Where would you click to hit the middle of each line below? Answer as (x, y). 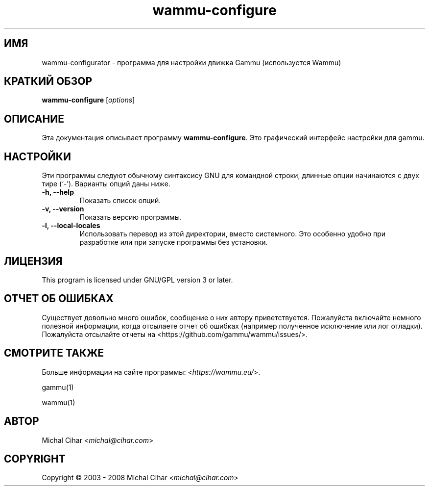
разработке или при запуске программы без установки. (174, 242)
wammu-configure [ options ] (88, 100)
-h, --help (58, 192)
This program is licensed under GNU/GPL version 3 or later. (137, 280)
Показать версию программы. (131, 217)
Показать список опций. (120, 201)
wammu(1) (59, 402)
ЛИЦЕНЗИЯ (33, 261)
